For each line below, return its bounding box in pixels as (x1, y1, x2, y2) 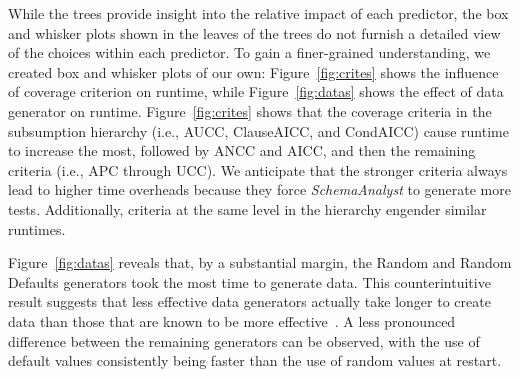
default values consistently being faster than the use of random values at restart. (8, 350, 502, 371)
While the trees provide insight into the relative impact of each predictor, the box (8, 3, 509, 23)
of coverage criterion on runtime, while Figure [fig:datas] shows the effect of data (8, 81, 504, 102)
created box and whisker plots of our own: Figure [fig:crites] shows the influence (8, 61, 499, 82)
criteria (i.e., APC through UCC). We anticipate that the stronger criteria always (8, 159, 508, 180)
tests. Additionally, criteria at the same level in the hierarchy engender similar (8, 198, 487, 219)
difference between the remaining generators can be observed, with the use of (8, 330, 480, 351)
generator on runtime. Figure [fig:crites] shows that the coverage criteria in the (8, 100, 492, 121)
